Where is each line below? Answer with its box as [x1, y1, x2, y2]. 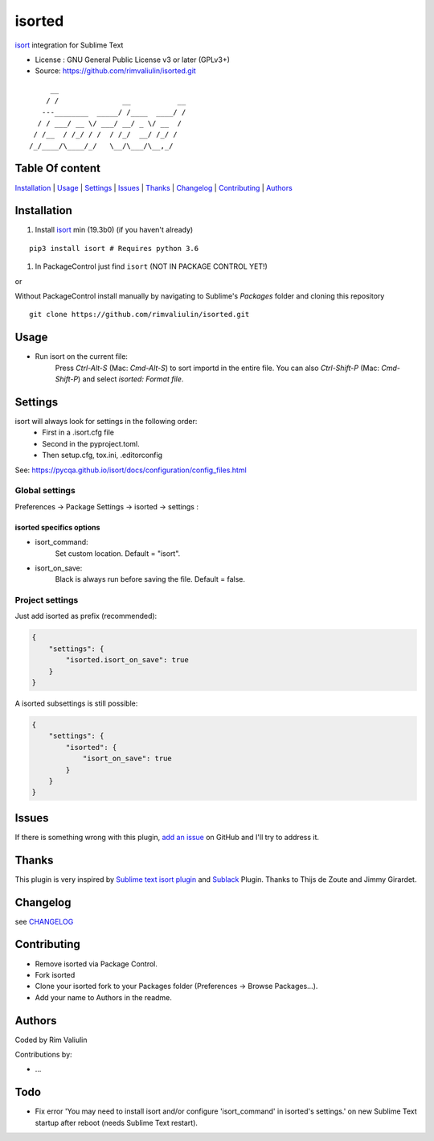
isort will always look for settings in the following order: [14, 417, 198, 426]
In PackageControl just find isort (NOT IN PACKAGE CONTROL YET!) [35, 262, 268, 271]
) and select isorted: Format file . [77, 374, 184, 384]
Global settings [14, 485, 76, 496]
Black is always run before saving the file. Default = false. [55, 575, 245, 584]
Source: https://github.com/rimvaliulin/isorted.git [35, 66, 196, 76]
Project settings [14, 595, 79, 606]
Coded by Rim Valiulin [14, 1035, 88, 1044]
